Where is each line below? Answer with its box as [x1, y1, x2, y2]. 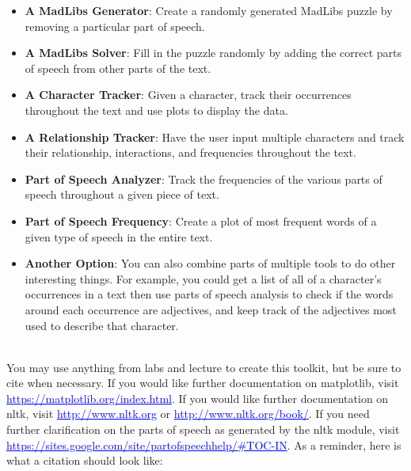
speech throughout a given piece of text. [25, 186, 219, 203]
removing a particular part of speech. [25, 17, 205, 34]
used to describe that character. [25, 317, 179, 333]
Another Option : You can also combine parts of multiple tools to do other [25, 255, 396, 272]
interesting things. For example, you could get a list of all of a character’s [25, 270, 382, 287]
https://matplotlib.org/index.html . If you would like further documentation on [6, 389, 389, 406]
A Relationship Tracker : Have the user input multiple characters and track [25, 128, 405, 145]
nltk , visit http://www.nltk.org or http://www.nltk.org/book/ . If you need [6, 405, 370, 422]
